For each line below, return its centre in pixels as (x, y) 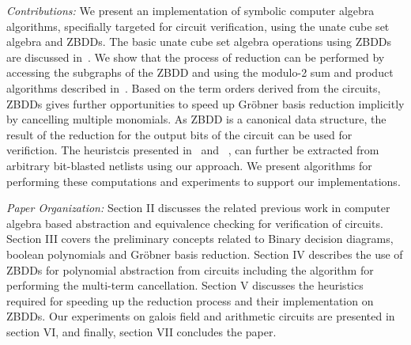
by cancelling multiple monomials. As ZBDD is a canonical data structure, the (196, 119)
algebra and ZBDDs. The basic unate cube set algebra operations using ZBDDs (199, 42)
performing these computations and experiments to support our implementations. (204, 181)
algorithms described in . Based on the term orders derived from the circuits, (194, 87)
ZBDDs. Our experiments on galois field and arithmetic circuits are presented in (201, 316)
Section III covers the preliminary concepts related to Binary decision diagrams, (200, 239)
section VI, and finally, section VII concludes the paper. (141, 331)
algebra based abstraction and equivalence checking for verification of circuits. (195, 223)
